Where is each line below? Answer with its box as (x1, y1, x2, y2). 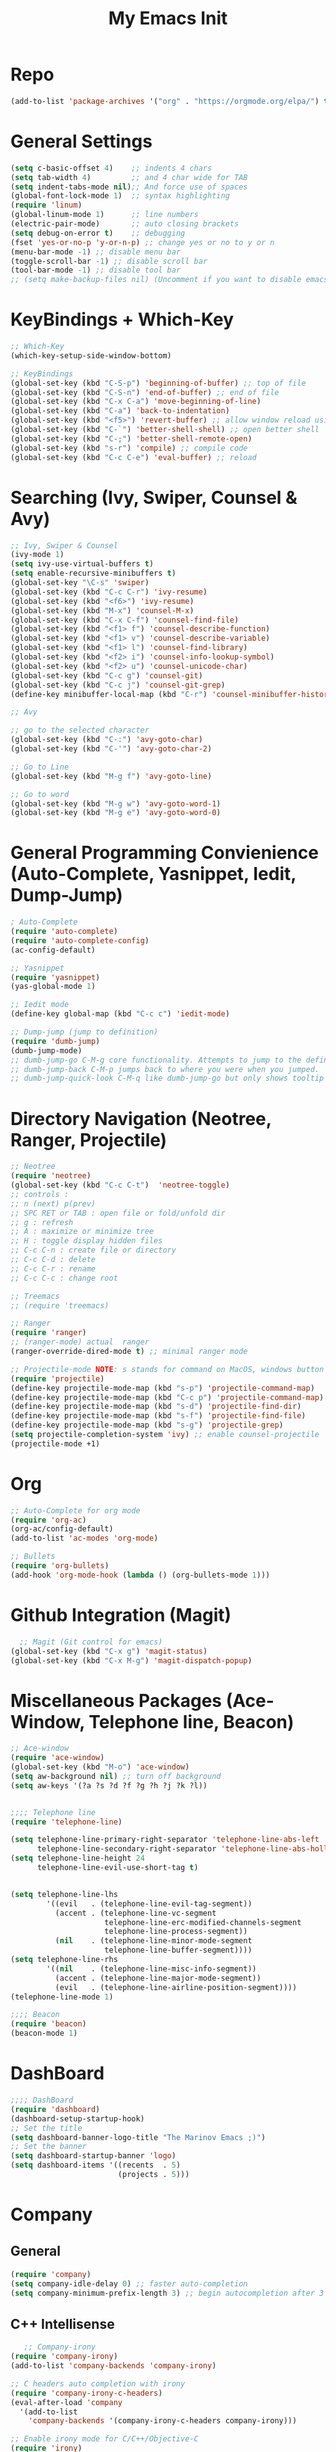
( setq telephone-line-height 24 (10, 1853, 145, 1864)
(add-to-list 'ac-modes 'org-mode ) (10, 1533, 159, 1544)
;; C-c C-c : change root (10, 1273, 118, 1283)
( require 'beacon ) (10, 2019, 87, 2029)
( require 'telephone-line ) (10, 1817, 123, 1827)
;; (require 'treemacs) (10, 1300, 110, 1311)
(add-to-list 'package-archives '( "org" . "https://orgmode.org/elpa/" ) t (10, 96, 329, 106)
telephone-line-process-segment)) (104, 1927, 248, 1937)
